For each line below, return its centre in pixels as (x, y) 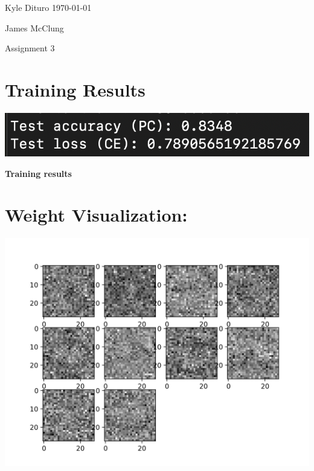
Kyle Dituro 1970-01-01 (48, 7)
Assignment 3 (30, 48)
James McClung (34, 27)
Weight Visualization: (96, 215)
